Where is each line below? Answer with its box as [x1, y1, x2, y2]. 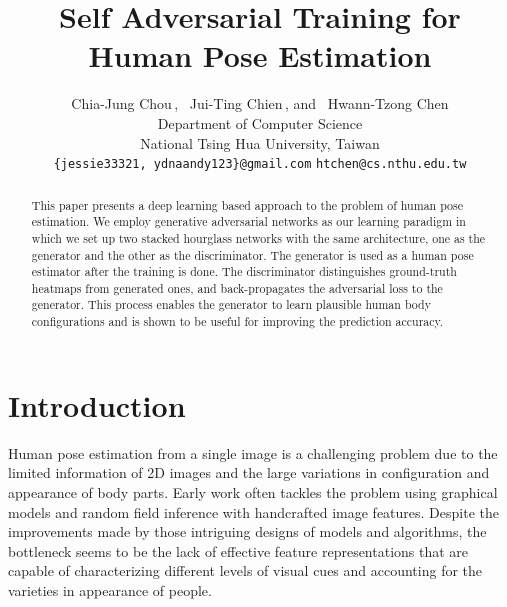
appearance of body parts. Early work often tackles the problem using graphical [8, 481, 498, 502]
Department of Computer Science [157, 112, 363, 133]
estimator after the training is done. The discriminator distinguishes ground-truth [31, 263, 457, 280]
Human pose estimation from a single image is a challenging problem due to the [8, 442, 498, 463]
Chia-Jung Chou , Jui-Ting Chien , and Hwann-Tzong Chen [71, 93, 449, 114]
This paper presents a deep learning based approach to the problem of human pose [31, 196, 463, 213]
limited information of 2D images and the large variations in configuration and [8, 462, 490, 483]
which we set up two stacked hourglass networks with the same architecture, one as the [31, 229, 486, 246]
